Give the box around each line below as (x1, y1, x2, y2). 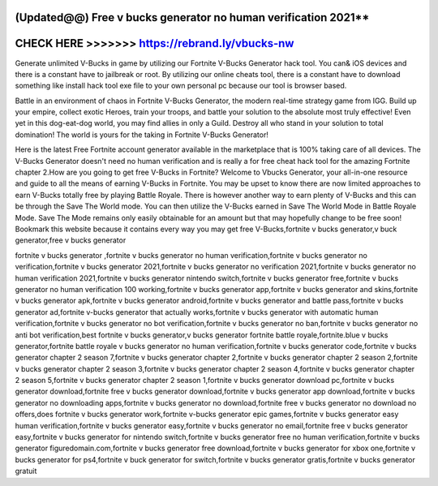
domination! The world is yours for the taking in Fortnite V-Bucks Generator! (15, 130, 269, 140)
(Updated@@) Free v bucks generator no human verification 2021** (15, 11, 370, 24)
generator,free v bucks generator (15, 235, 127, 245)
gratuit (15, 467, 37, 476)
